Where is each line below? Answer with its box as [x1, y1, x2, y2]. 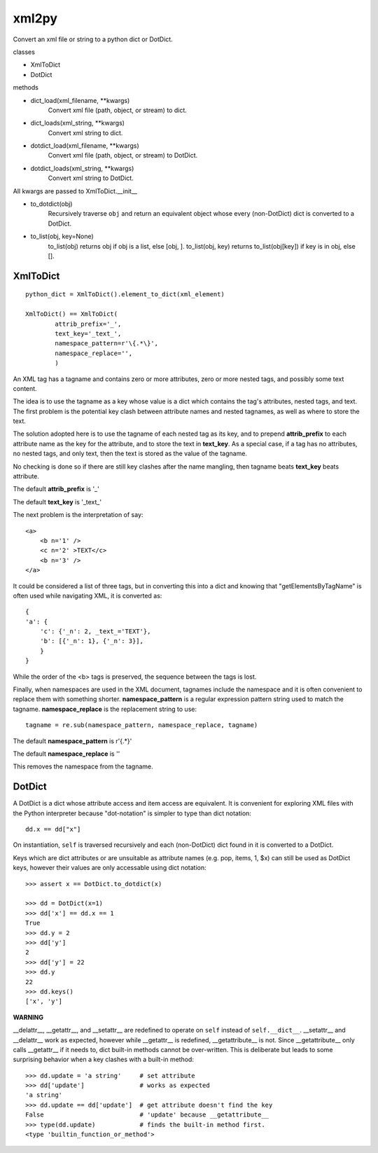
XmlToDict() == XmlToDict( [25, 310, 118, 318]
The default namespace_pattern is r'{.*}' [13, 736, 132, 745]
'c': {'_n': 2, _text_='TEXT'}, [39, 628, 151, 635]
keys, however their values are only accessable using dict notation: [13, 864, 206, 872]
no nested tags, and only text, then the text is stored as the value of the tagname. [13, 449, 248, 458]
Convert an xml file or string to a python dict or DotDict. [13, 35, 173, 43]
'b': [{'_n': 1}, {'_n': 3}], [39, 637, 143, 645]
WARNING [13, 1013, 43, 1021]
